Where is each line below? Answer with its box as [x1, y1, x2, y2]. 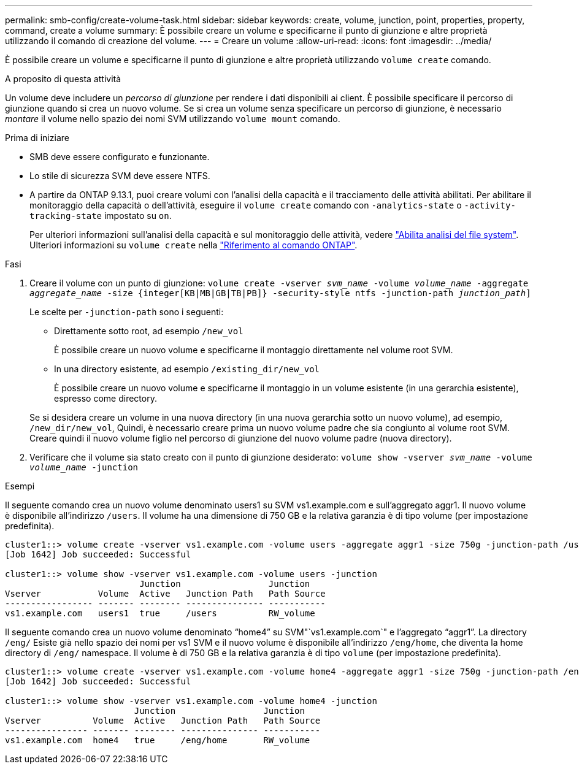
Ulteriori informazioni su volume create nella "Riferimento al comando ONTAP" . [29, 240, 358, 250]
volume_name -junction [29, 462, 139, 472]
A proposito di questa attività [5, 74, 121, 84]
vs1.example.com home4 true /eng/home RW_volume [5, 735, 310, 745]
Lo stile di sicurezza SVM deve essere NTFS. [29, 170, 210, 181]
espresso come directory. [54, 393, 157, 404]
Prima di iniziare [5, 132, 69, 143]
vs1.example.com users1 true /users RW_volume [5, 608, 315, 618]
